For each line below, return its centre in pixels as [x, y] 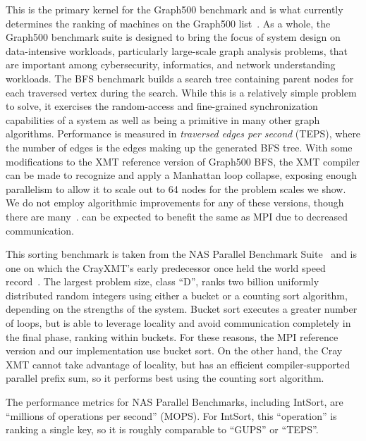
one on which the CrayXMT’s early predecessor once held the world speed [166, 267]
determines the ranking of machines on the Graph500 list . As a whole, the [168, 23]
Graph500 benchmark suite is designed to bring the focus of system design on [173, 37]
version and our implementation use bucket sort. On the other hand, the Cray [174, 350]
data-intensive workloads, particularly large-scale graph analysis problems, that [177, 50]
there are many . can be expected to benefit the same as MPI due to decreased [177, 216]
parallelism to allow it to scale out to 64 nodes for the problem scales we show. [176, 188]
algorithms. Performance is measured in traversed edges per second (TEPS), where [183, 133]
